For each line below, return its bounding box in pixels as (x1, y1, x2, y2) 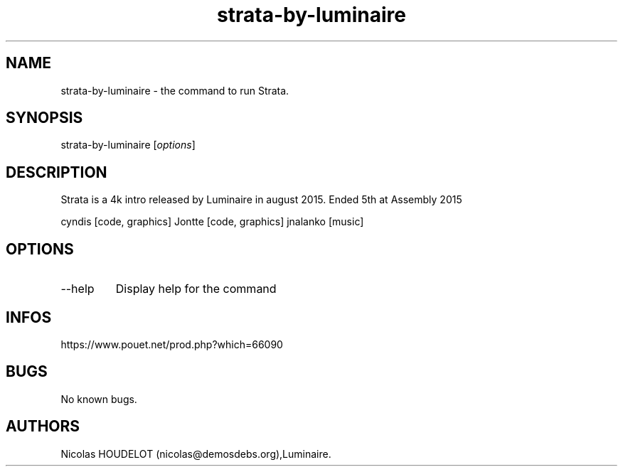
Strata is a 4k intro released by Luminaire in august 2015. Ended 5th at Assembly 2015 (60, 193, 462, 206)
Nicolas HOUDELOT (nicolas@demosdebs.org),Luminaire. (60, 447, 331, 460)
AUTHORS (6, 417, 80, 436)
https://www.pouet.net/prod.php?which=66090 (60, 338, 283, 350)
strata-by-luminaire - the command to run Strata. (60, 84, 289, 97)
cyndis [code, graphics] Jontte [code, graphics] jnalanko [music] (60, 215, 364, 228)
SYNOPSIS (6, 109, 83, 127)
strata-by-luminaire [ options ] (60, 139, 196, 151)
